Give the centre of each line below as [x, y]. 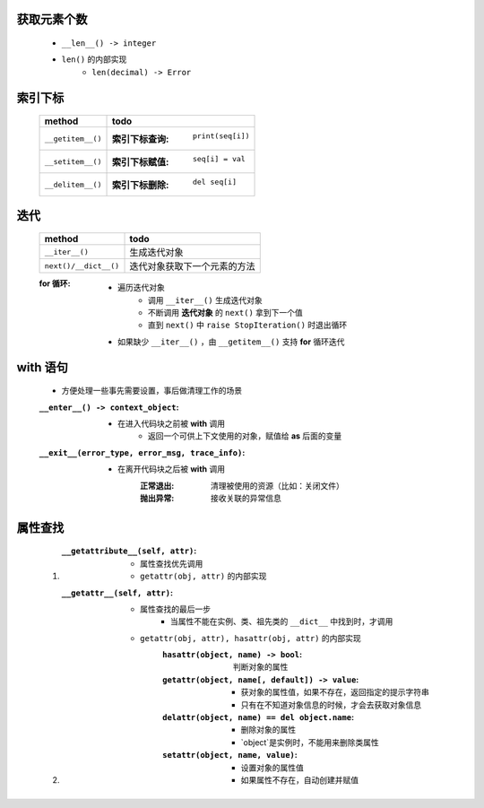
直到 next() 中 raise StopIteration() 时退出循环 [248, 325]
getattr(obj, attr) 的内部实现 [203, 576]
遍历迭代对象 [141, 288]
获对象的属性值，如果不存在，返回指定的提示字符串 [335, 692]
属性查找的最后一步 [175, 609]
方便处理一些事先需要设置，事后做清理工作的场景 [151, 391]
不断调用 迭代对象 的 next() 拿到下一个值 [226, 313]
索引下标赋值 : [140, 162]
